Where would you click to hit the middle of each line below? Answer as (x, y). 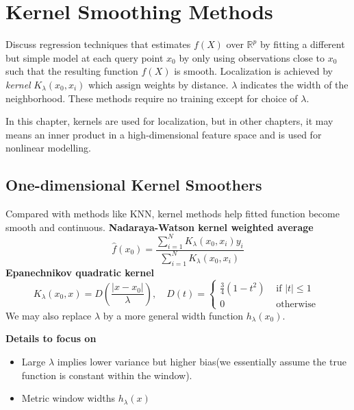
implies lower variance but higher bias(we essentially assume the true (202, 362)
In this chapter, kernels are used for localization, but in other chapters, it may (169, 121)
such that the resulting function (72, 71)
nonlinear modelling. (48, 148)
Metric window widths (68, 398)
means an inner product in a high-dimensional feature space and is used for (164, 134)
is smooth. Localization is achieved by (253, 71)
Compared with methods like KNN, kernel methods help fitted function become (173, 214)
